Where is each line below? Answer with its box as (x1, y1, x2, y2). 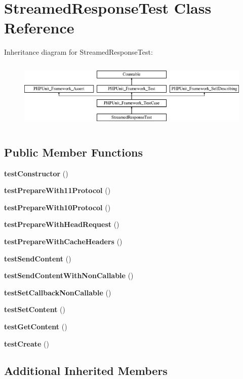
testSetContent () (4, 304, 65, 315)
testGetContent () (4, 321, 67, 331)
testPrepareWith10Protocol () (4, 202, 111, 212)
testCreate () (4, 338, 49, 349)
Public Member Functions (4, 144, 143, 160)
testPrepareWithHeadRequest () (4, 219, 119, 230)
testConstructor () (4, 168, 68, 178)
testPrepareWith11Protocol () (4, 185, 111, 196)
